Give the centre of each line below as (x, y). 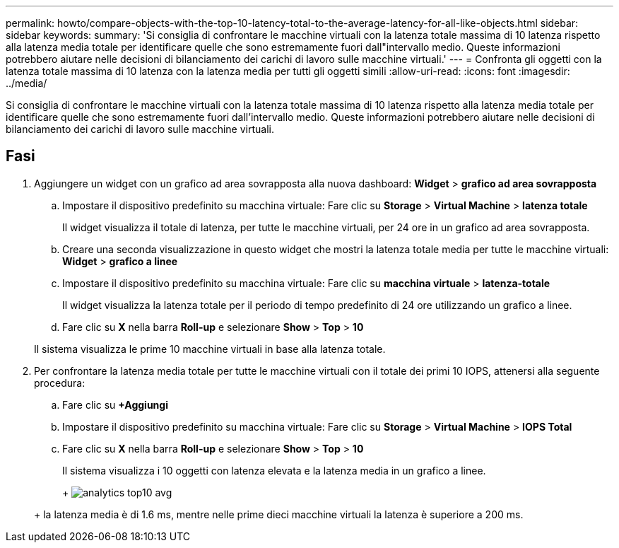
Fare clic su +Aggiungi (115, 404)
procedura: (60, 383)
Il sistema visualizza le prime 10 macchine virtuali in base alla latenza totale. (210, 349)
